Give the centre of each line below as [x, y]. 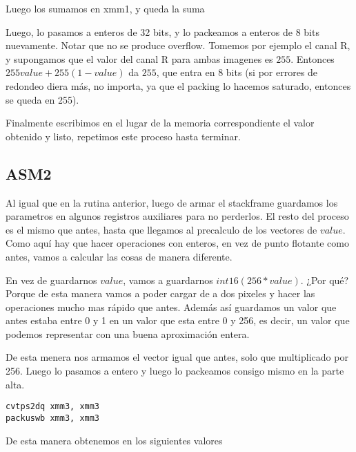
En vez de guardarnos [51, 280]
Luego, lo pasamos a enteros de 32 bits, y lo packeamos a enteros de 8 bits [162, 31]
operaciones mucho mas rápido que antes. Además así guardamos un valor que [171, 307]
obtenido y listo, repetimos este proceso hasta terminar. [123, 136]
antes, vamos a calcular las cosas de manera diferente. [119, 256]
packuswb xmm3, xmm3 [53, 418]
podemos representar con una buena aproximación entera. [128, 333]
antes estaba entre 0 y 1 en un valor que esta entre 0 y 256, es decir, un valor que [178, 320]
